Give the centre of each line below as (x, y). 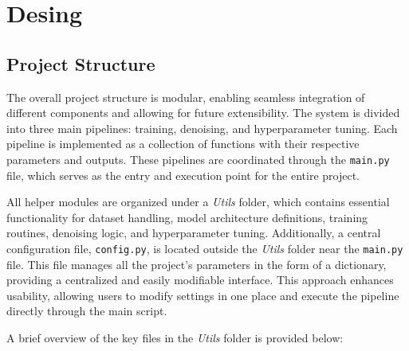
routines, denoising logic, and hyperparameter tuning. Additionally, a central (194, 233)
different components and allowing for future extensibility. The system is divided (203, 113)
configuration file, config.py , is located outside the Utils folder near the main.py (205, 248)
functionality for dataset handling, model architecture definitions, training (187, 217)
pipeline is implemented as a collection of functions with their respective (183, 144)
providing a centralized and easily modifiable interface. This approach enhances (200, 280)
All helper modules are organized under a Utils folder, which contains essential (198, 202)
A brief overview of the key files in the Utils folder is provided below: (175, 338)
